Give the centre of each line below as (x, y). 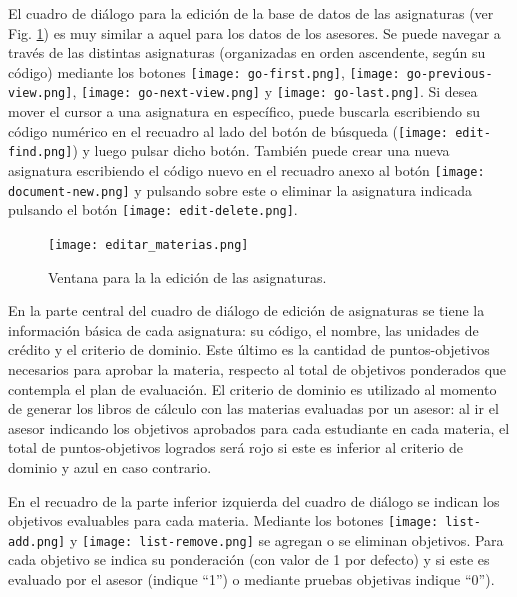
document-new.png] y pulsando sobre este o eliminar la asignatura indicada (240, 189)
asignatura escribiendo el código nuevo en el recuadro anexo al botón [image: (246, 170)
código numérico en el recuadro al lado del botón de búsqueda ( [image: (228, 130)
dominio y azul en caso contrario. (110, 466)
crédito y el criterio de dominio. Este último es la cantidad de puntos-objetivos (249, 349)
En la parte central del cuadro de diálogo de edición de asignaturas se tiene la (246, 310)
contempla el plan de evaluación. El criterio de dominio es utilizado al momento (252, 388)
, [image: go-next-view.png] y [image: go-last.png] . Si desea (275, 91)
